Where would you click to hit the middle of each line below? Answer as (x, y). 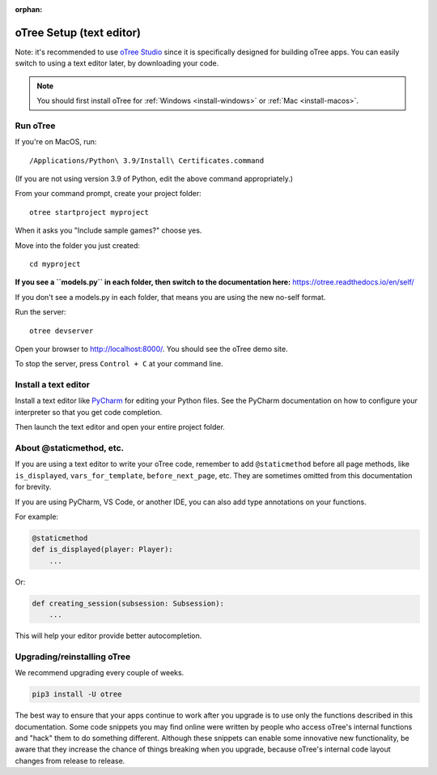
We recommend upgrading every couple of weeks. (100, 673)
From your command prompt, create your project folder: (108, 194)
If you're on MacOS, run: (56, 142)
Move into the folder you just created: (78, 245)
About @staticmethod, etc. (70, 447)
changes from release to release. (70, 760)
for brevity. (33, 487)
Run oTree (35, 126)
